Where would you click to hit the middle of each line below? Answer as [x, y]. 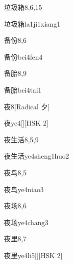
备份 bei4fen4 [23, 56]
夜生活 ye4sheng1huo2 [36, 156]
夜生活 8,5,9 [21, 139]
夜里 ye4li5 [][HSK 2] [33, 255]
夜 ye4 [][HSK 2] [26, 123]
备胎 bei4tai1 [23, 89]
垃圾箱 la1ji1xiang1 [32, 23]
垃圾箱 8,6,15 [23, 7]
